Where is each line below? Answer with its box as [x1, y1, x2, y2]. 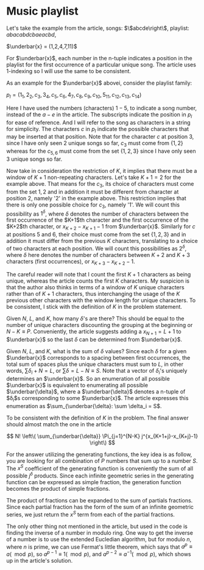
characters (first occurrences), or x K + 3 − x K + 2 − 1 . [6, 258, 135, 266]
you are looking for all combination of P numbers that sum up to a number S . [6, 457, 198, 464]
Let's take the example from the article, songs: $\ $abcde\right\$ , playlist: [6, 24, 190, 32]
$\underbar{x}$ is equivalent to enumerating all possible [6, 382, 148, 389]
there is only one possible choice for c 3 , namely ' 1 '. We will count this [6, 201, 180, 209]
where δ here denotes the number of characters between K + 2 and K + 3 [6, 251, 191, 258]
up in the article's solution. [6, 557, 73, 565]
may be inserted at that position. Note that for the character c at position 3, [6, 133, 194, 141]
